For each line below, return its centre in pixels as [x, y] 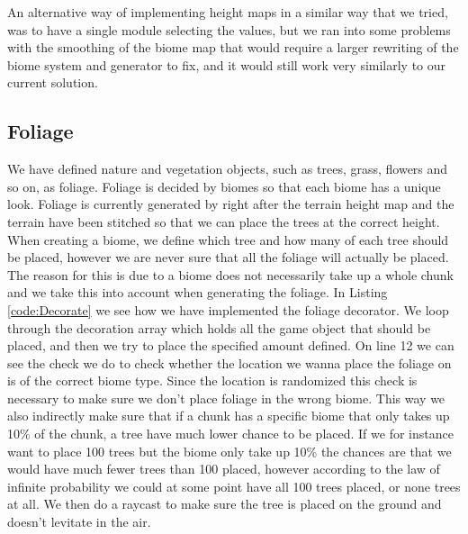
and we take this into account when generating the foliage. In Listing [198, 292]
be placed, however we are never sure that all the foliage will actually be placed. [228, 257]
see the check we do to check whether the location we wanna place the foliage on [229, 362]
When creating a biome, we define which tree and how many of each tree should [228, 239]
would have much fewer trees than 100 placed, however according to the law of [224, 469]
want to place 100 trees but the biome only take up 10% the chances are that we [229, 451]
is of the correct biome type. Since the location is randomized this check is [212, 380]
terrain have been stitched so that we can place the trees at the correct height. [224, 221]
